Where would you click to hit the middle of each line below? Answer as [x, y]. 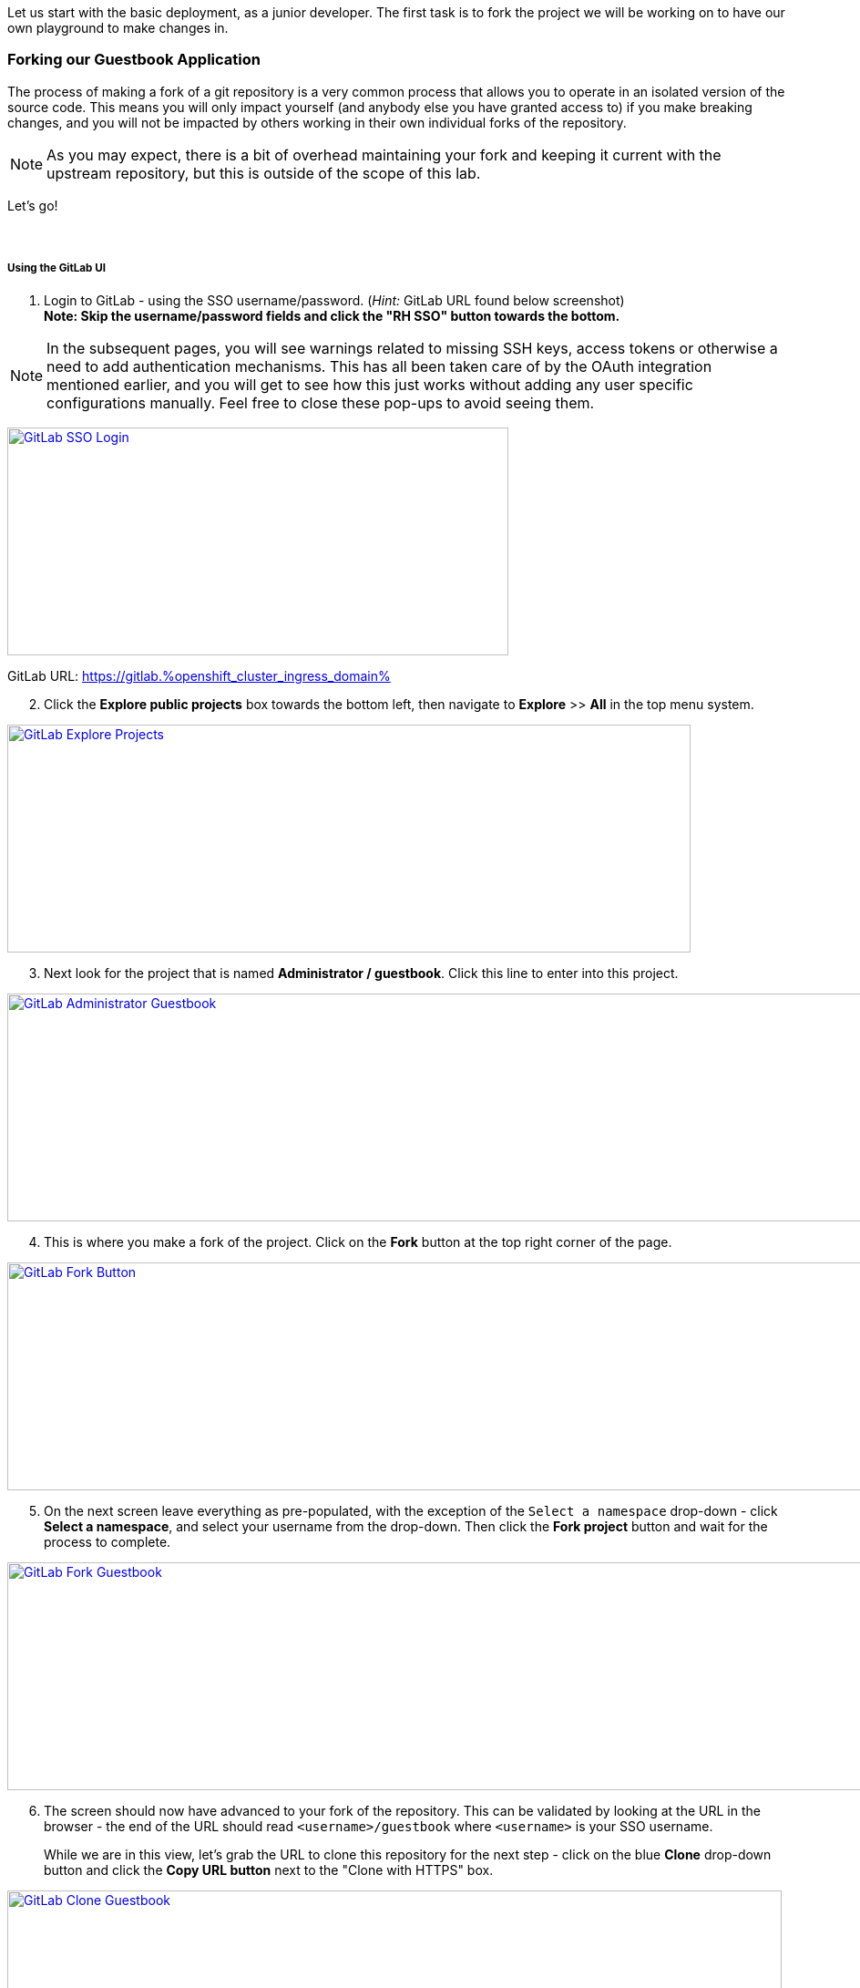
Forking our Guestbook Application [134, 60]
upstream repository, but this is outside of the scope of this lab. [264, 173]
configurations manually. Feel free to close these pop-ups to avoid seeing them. [321, 402]
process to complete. [107, 1541]
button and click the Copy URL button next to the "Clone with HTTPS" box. [269, 1870]
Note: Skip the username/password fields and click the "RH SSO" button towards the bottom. [332, 315]
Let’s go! [33, 205]
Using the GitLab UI [56, 268]
